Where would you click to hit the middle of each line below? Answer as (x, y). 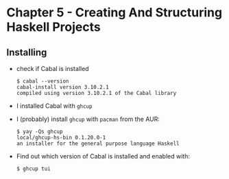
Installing (27, 52)
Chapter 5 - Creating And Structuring (114, 13)
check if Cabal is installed (53, 69)
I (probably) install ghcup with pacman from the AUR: (88, 119)
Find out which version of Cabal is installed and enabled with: (103, 156)
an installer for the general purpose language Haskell (98, 143)
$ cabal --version (43, 81)
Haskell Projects (53, 27)
